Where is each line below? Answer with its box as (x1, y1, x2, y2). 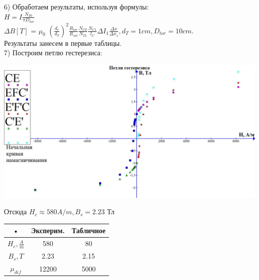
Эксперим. (31, 225, 65, 236)
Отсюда (4, 206, 27, 217)
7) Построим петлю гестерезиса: (4, 47, 103, 58)
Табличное (72, 225, 106, 236)
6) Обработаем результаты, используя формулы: (4, 1, 149, 11)
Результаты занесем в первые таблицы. (4, 37, 122, 48)
